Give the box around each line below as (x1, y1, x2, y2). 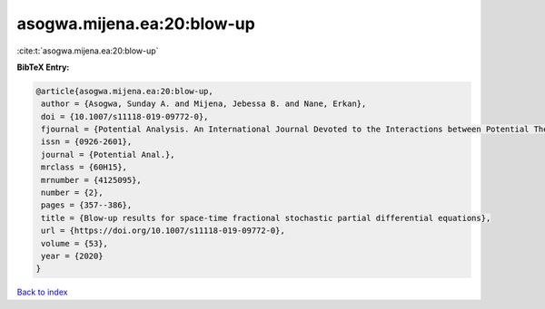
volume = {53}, (41, 238, 109, 248)
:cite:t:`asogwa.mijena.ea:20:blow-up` (16, 45, 159, 56)
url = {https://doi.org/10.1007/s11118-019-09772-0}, (41, 226, 285, 236)
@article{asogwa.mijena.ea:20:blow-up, (35, 86, 213, 96)
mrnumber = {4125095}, (41, 175, 143, 185)
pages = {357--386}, (41, 200, 133, 210)
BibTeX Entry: (16, 62, 70, 72)
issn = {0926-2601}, (41, 137, 133, 147)
